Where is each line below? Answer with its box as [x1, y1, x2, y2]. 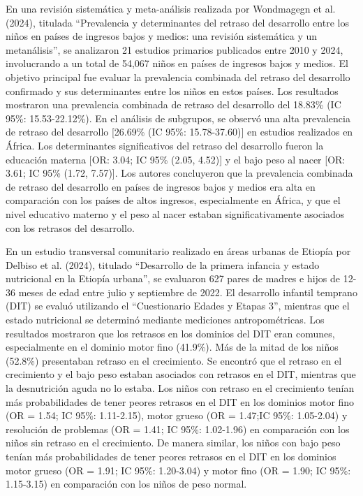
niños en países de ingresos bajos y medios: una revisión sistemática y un [6, 29, 318, 43]
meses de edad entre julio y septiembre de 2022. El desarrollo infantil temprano [18, 284, 357, 299]
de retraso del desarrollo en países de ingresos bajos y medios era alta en [6, 179, 316, 194]
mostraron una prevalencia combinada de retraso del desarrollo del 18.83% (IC [6, 97, 341, 112]
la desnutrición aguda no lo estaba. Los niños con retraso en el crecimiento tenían [6, 381, 355, 395]
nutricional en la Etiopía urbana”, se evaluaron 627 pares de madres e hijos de [6, 271, 341, 286]
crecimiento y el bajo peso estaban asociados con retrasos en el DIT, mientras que [6, 367, 356, 381]
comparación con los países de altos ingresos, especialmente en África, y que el [6, 193, 341, 207]
